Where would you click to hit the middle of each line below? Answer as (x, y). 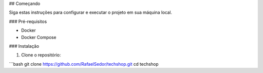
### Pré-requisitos (28, 21)
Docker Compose (39, 37)
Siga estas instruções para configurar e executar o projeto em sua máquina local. (91, 13)
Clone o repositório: (41, 55)
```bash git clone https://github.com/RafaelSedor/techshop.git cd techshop (84, 64)
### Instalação (24, 46)
